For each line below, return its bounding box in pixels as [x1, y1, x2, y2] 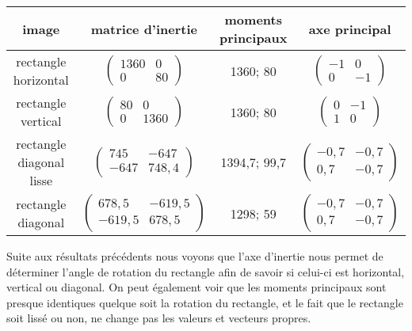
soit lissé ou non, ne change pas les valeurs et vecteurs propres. [6, 310, 311, 326]
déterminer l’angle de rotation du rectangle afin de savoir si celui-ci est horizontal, [6, 263, 405, 280]
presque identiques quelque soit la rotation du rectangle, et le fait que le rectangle [6, 294, 403, 310]
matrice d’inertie [90, 19, 197, 38]
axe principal [308, 19, 391, 38]
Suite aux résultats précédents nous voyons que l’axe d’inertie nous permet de [6, 248, 383, 264]
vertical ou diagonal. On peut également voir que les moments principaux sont [6, 279, 387, 295]
